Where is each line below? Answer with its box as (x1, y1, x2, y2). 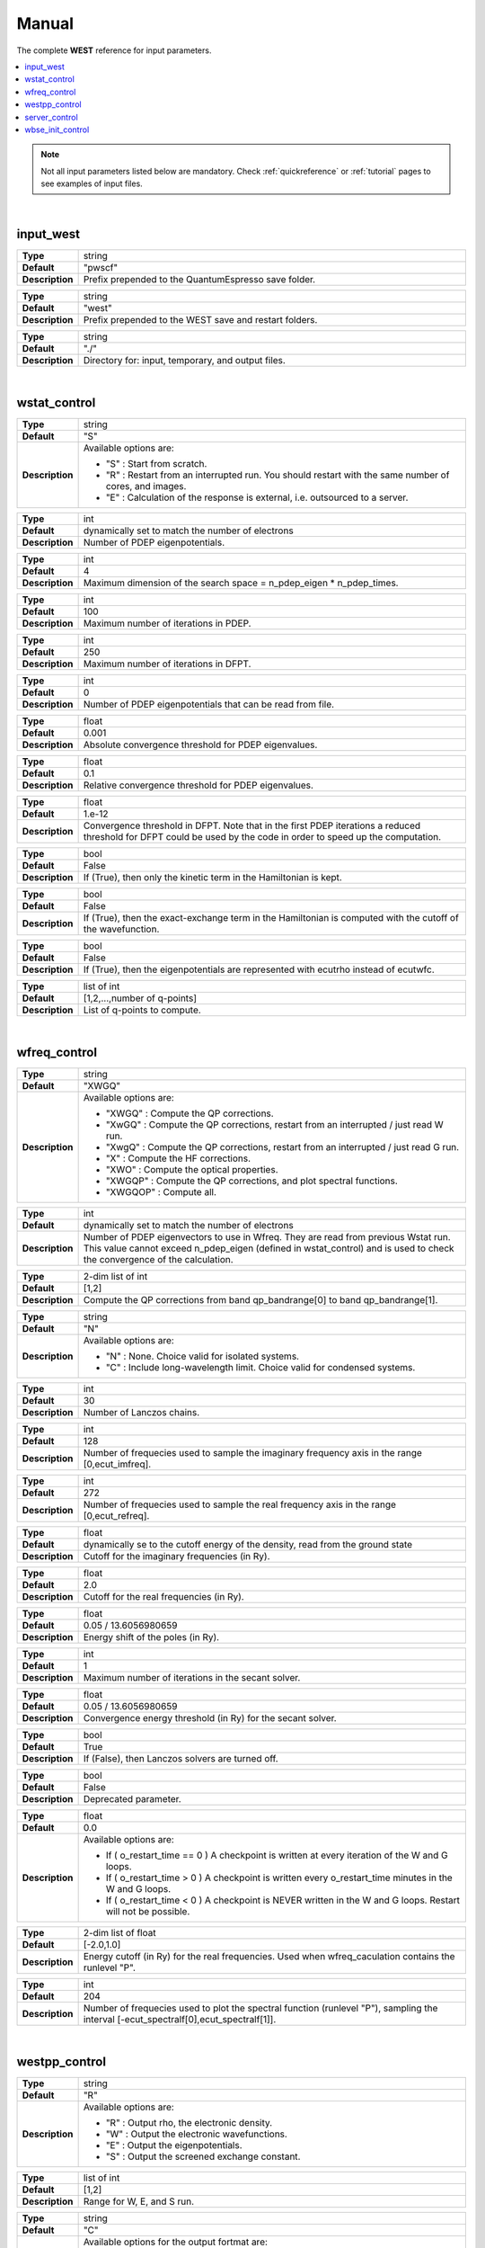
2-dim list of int (83, 1271, 148, 1283)
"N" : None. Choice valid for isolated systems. (105, 1350, 300, 1362)
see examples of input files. (40, 178, 143, 189)
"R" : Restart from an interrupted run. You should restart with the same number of (105, 468, 450, 481)
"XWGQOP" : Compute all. (105, 1186, 217, 1199)
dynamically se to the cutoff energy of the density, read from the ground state (83, 1539, 413, 1551)
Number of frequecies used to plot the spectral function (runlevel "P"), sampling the (83, 2002, 438, 2014)
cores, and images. (105, 480, 187, 493)
